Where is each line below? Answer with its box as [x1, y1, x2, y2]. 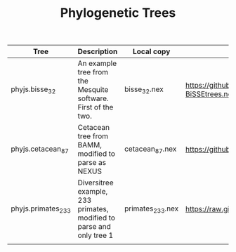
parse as [77, 158, 107, 168]
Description [77, 47, 118, 57]
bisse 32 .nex [124, 84, 164, 95]
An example [77, 58, 117, 68]
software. [77, 93, 109, 103]
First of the [77, 102, 114, 112]
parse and [77, 222, 111, 232]
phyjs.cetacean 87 [11, 144, 69, 155]
